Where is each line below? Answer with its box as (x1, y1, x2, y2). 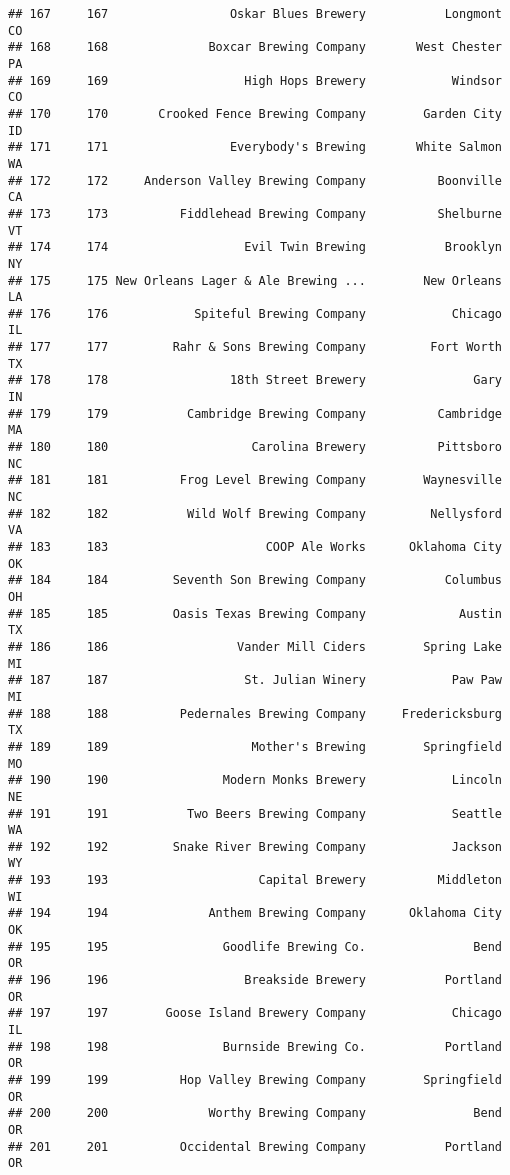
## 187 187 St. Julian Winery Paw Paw (8, 673, 502, 688)
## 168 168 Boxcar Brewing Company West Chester (8, 40, 502, 55)
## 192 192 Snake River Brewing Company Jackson (8, 839, 502, 854)
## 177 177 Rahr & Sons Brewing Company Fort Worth (8, 340, 502, 355)
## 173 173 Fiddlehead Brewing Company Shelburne (8, 206, 502, 221)
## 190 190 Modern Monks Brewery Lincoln (8, 773, 502, 788)
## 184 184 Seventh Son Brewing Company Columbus (8, 573, 502, 588)
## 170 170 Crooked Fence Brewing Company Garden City (8, 106, 502, 121)
